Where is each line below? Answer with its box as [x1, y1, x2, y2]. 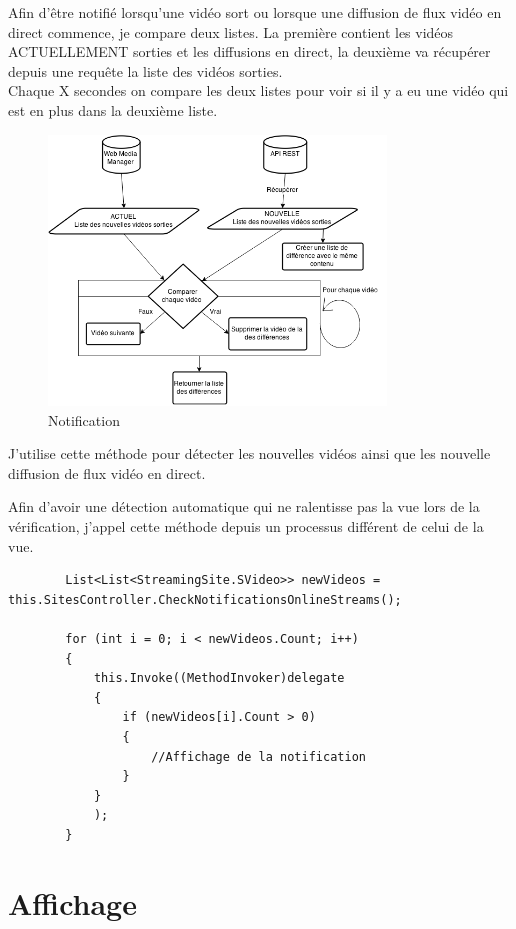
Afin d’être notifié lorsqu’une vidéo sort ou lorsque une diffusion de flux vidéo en [8, 2, 502, 22]
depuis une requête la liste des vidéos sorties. [8, 60, 283, 81]
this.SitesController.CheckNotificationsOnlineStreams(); [8, 592, 402, 607]
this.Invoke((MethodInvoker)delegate [93, 671, 345, 686]
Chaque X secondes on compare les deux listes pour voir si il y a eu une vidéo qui [8, 80, 509, 101]
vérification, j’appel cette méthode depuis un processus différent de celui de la [8, 515, 484, 536]
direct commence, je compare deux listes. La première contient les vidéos [8, 21, 454, 42]
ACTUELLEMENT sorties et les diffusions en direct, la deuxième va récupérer [8, 41, 491, 62]
